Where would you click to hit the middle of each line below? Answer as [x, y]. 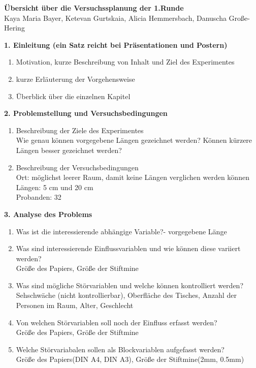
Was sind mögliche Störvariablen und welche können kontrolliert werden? [130, 285]
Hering [14, 28]
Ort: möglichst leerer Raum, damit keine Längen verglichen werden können [133, 177]
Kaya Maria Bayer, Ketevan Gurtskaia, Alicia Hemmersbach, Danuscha [115, 18]
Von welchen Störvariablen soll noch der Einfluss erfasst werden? [117, 322]
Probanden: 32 [39, 197]
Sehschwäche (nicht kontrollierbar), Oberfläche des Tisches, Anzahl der [126, 295]
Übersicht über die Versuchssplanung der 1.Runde [94, 8]
